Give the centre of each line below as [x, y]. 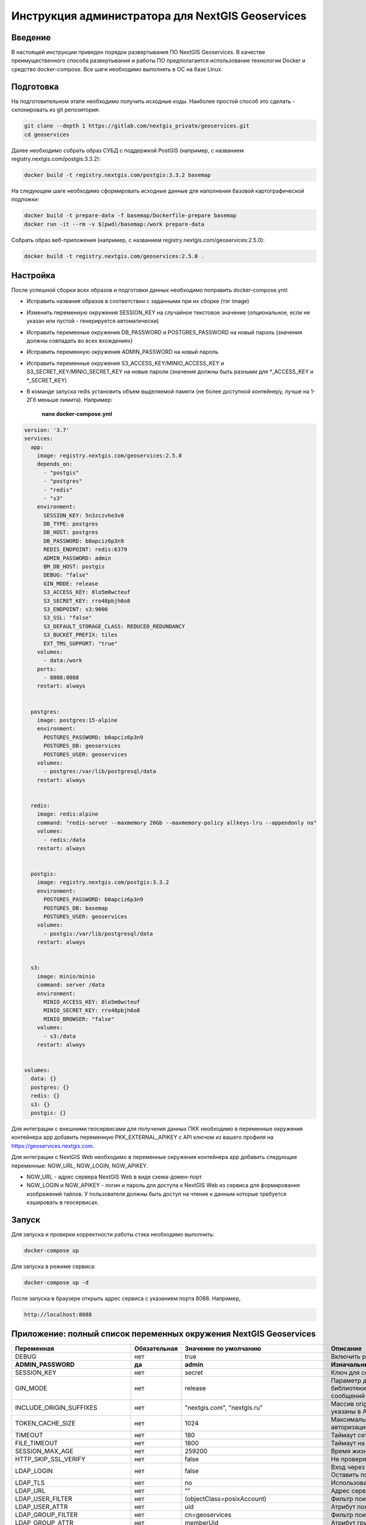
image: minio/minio [66, 976]
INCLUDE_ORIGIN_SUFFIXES [56, 1408]
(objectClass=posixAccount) [225, 1499]
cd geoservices [47, 135]
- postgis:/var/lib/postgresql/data [98, 934]
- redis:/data [64, 840]
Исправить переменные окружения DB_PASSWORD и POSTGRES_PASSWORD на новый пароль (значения [164, 332]
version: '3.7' [47, 430]
